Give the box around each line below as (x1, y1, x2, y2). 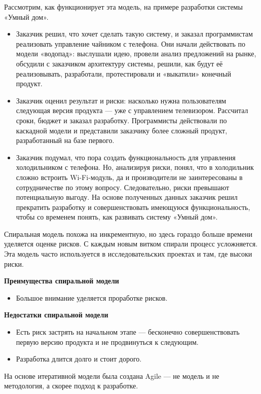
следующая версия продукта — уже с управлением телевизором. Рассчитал (16, 105, 248, 116)
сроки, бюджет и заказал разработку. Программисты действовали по (16, 115, 227, 125)
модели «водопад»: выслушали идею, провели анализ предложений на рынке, (16, 48, 256, 59)
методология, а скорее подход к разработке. (4, 380, 138, 391)
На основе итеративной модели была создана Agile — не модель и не (4, 370, 219, 381)
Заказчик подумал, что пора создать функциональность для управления (16, 152, 236, 162)
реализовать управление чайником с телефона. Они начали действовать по (16, 38, 246, 49)
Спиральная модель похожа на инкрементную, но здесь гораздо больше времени (4, 228, 252, 239)
